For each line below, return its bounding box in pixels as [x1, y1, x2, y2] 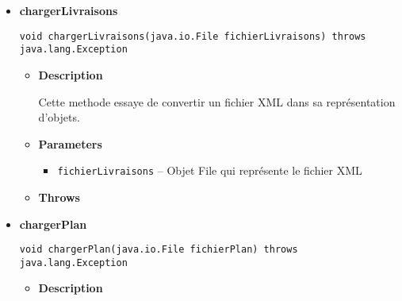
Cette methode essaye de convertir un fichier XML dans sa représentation [38, 93, 396, 110]
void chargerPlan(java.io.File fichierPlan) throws [19, 244, 298, 256]
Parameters [38, 135, 102, 152]
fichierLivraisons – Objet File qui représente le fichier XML [57, 162, 362, 179]
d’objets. [38, 109, 80, 125]
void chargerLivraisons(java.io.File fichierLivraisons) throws [19, 30, 366, 42]
